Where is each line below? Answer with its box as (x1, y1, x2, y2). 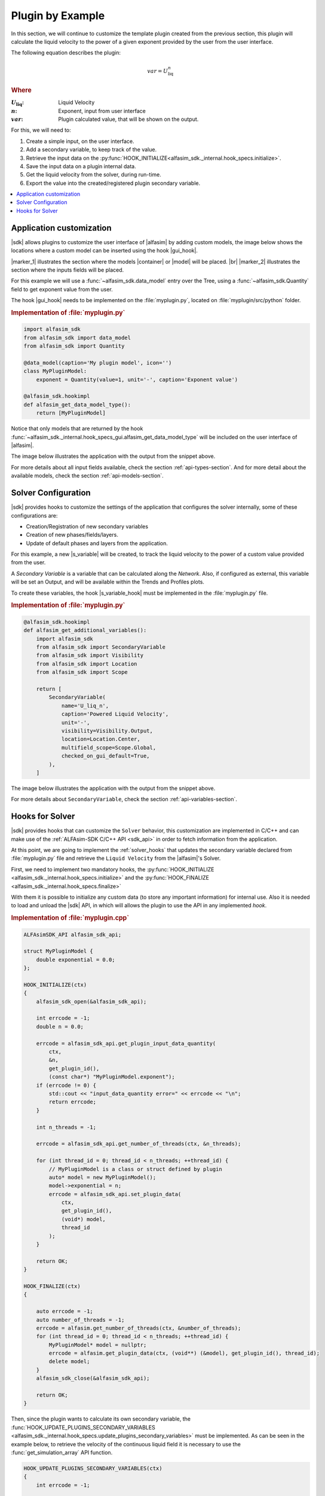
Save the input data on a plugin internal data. (26, 162, 137, 170)
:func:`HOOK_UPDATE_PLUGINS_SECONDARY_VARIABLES (11, 1424, 155, 1431)
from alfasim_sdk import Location (36, 660, 137, 667)
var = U (147, 68, 168, 74)
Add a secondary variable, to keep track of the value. (26, 146, 157, 153)
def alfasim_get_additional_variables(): (23, 627, 147, 634)
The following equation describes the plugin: (11, 49, 121, 56)
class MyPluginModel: (23, 368, 87, 375)
